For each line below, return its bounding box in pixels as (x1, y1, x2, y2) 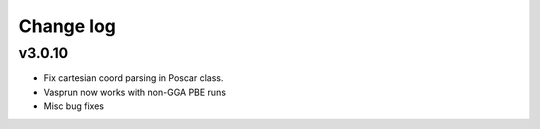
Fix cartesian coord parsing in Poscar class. (43, 72, 224, 84)
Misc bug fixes (43, 100, 105, 112)
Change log (18, 15, 117, 37)
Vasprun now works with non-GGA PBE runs (43, 86, 227, 98)
